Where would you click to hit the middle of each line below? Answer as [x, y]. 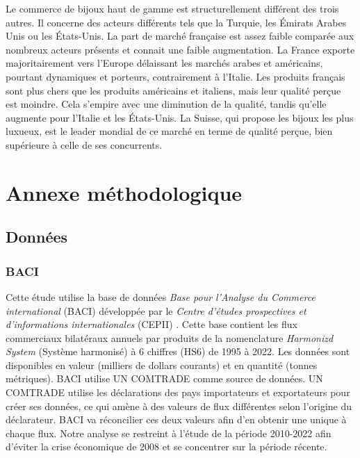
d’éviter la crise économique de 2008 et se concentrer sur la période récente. [166, 447]
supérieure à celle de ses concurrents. [84, 144]
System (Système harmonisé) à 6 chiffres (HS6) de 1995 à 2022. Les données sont [178, 351]
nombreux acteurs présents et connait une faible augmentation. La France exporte [180, 49]
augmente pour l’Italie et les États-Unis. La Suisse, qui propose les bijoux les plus [180, 117]
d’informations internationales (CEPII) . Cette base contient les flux [152, 324]
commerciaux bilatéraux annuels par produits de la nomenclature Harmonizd [170, 337]
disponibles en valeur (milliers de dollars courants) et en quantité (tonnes [162, 365]
